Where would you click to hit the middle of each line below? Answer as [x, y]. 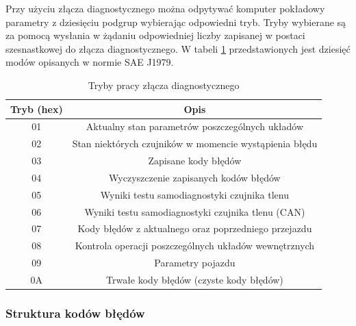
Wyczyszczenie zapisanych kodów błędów [195, 177]
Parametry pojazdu [195, 263]
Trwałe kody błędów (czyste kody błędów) [195, 279]
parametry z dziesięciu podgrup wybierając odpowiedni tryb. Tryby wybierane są [176, 22]
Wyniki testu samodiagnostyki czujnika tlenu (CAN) [195, 211]
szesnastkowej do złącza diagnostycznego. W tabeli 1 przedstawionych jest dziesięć [178, 48]
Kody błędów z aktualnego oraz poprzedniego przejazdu [195, 228]
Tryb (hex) [37, 109]
